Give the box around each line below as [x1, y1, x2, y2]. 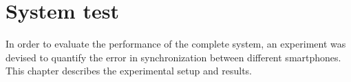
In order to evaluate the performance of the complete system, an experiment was [6, 37, 346, 51]
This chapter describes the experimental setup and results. [6, 63, 252, 78]
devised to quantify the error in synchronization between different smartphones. [6, 50, 341, 64]
